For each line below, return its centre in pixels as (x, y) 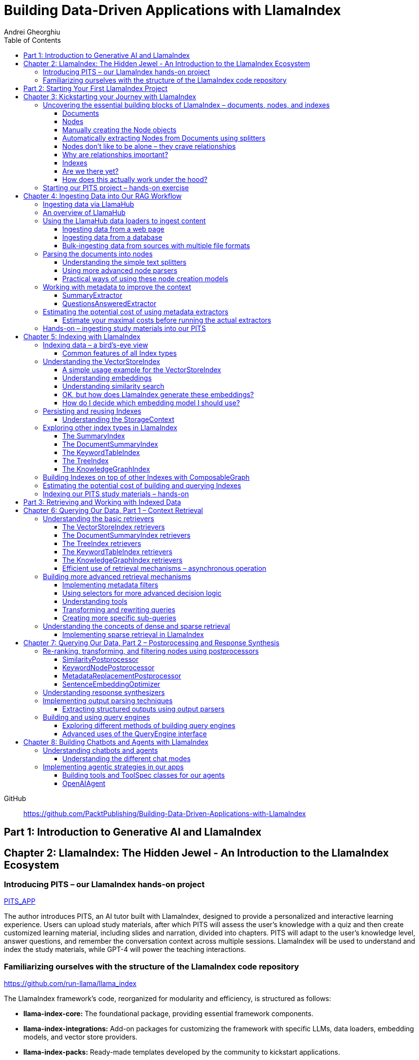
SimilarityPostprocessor (100, 659)
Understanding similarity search (113, 386)
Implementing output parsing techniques (108, 700)
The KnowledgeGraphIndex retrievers (122, 560)
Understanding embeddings (107, 378)
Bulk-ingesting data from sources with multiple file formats (156, 245)
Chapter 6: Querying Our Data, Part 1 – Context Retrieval (113, 510)
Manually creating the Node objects (119, 129)
